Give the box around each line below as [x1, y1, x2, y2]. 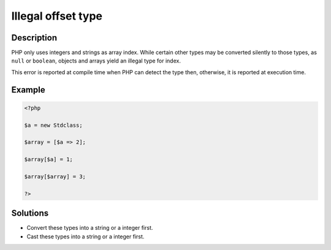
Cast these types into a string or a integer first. [26, 233, 145, 240]
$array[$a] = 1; [24, 156, 74, 163]
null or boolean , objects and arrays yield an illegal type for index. [11, 57, 181, 64]
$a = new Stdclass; [24, 121, 83, 129]
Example [11, 85, 45, 95]
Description [11, 32, 58, 43]
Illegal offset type [11, 9, 102, 23]
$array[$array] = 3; [24, 173, 86, 180]
